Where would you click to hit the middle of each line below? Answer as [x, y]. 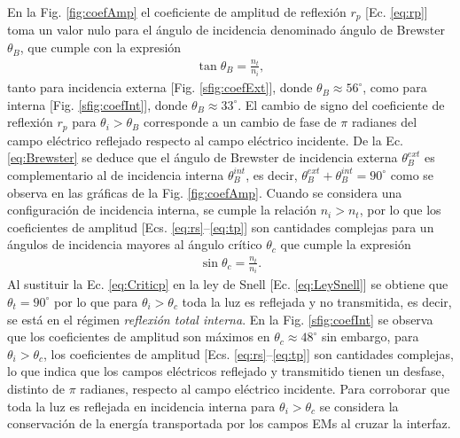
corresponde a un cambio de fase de [240, 122]
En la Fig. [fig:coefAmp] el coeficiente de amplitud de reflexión [177, 12]
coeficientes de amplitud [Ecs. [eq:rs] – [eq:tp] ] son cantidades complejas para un [221, 227]
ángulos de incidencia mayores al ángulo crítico [135, 244]
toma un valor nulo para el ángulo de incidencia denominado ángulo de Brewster [226, 30]
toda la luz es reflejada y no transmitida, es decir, [317, 301]
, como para [395, 87]
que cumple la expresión [346, 244]
